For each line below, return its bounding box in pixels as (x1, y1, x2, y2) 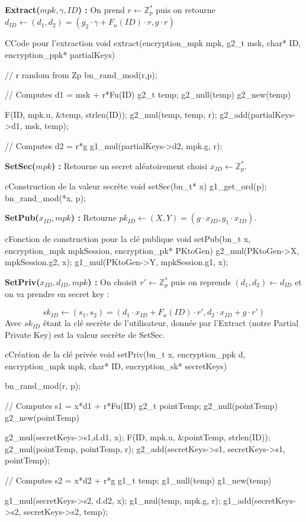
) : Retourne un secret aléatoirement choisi (51, 159, 208, 172)
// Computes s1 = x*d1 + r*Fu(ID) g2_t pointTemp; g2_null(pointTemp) (5, 399, 278, 412)
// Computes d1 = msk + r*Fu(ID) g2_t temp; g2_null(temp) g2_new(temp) (5, 88, 291, 101)
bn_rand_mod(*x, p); (5, 191, 86, 204)
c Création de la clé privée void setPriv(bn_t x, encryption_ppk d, (5, 348, 246, 360)
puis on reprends (170, 276, 231, 288)
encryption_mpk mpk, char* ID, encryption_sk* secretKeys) (5, 359, 227, 372)
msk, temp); (25, 120, 69, 132)
